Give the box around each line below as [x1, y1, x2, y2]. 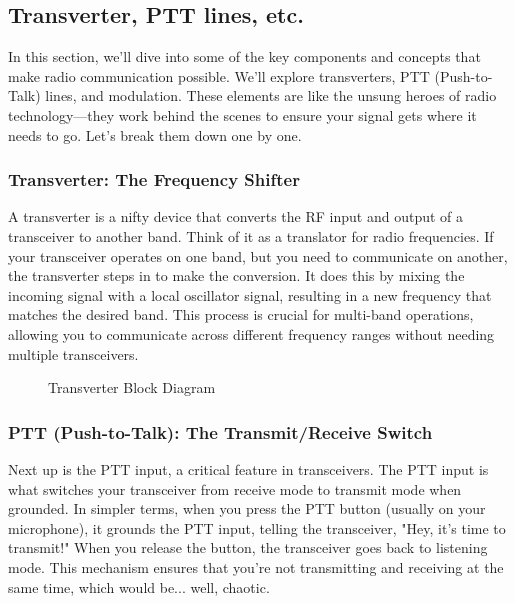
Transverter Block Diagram [48, 377, 216, 398]
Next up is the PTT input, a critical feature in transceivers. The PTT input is [8, 458, 489, 479]
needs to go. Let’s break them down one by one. [8, 124, 302, 145]
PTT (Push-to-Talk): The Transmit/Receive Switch [8, 419, 433, 444]
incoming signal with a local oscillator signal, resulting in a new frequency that [8, 284, 492, 305]
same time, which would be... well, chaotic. [8, 576, 270, 597]
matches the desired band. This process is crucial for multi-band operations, [8, 304, 474, 325]
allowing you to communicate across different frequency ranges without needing [8, 323, 495, 344]
